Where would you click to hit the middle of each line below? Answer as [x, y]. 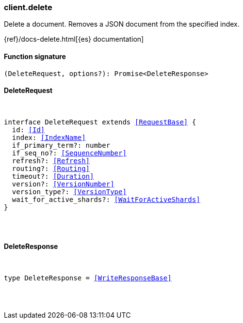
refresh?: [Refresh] [51, 161]
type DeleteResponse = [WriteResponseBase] [88, 278]
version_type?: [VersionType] [69, 192]
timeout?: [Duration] [53, 176]
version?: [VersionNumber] [63, 184]
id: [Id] [28, 130]
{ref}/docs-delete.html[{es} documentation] [74, 39]
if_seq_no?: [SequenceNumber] [69, 153]
